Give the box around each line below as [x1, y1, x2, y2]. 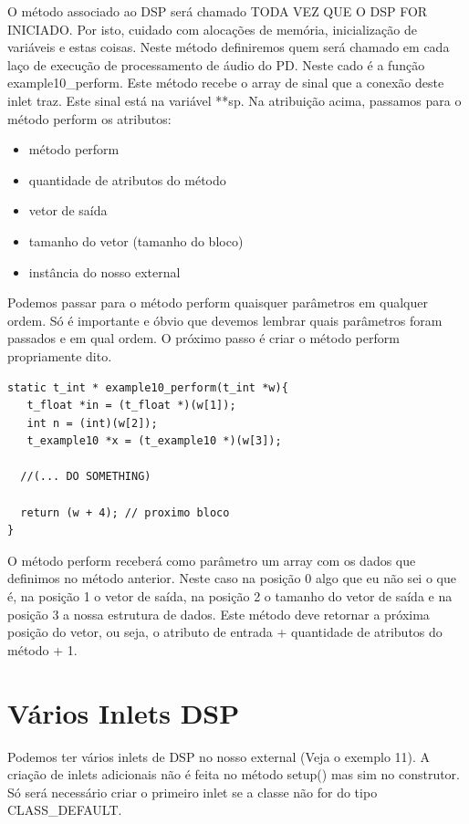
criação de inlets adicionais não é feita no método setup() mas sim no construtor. [7, 765, 460, 784]
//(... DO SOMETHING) [20, 470, 151, 484]
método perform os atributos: [7, 109, 172, 128]
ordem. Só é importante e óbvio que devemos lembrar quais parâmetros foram [7, 310, 443, 329]
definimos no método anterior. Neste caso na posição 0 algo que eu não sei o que [7, 568, 456, 588]
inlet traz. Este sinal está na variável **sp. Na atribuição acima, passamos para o [7, 90, 462, 110]
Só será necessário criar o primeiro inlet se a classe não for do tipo [7, 782, 378, 801]
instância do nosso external [28, 262, 181, 281]
